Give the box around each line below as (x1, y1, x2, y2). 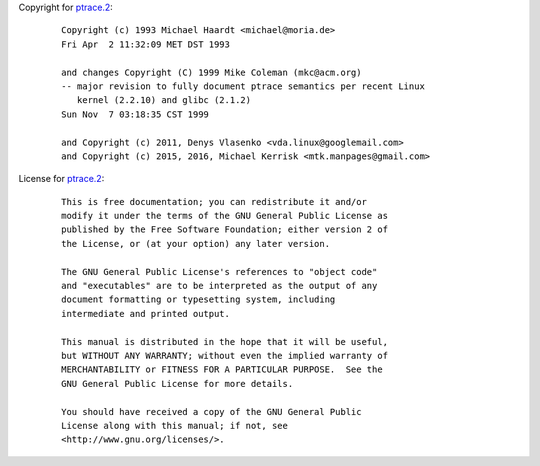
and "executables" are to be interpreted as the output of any (61, 280, 378, 292)
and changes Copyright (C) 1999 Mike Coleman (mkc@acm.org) (61, 66, 362, 78)
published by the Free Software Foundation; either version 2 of (61, 224, 389, 235)
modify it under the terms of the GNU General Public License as (61, 210, 389, 222)
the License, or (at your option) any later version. (61, 238, 330, 249)
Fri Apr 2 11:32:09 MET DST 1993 (61, 38, 230, 50)
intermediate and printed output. (61, 308, 230, 319)
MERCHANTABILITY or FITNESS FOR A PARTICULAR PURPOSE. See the (61, 364, 384, 375)
